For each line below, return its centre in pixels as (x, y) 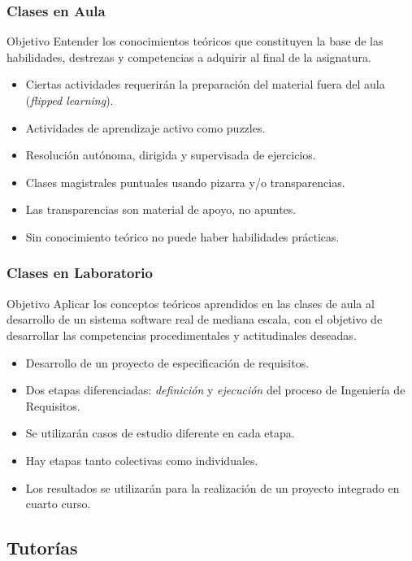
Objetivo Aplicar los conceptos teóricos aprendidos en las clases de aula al (191, 303)
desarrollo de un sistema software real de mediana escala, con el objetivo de (195, 319)
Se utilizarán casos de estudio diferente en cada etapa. (160, 433)
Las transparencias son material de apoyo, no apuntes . (161, 209)
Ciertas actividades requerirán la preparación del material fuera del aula (205, 84)
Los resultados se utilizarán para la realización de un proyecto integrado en (213, 487)
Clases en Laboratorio (80, 273)
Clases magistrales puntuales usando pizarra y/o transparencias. (185, 182)
